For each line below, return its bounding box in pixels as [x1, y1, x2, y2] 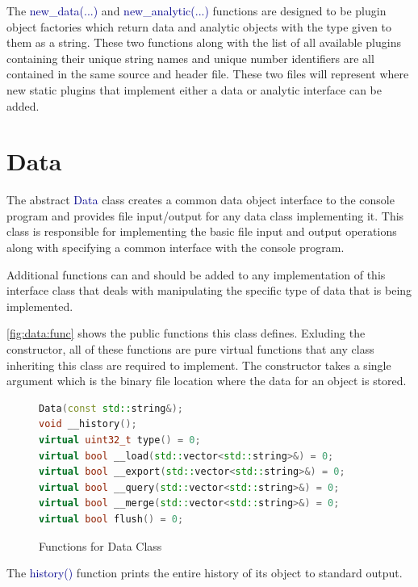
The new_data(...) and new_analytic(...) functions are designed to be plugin [6, 2, 387, 19]
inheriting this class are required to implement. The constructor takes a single [6, 356, 391, 373]
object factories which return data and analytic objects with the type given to [6, 18, 392, 35]
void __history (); [39, 418, 137, 430]
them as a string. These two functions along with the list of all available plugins [6, 34, 401, 51]
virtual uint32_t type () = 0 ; [39, 434, 201, 446]
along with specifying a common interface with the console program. [6, 239, 345, 256]
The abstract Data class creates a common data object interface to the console [6, 191, 395, 208]
